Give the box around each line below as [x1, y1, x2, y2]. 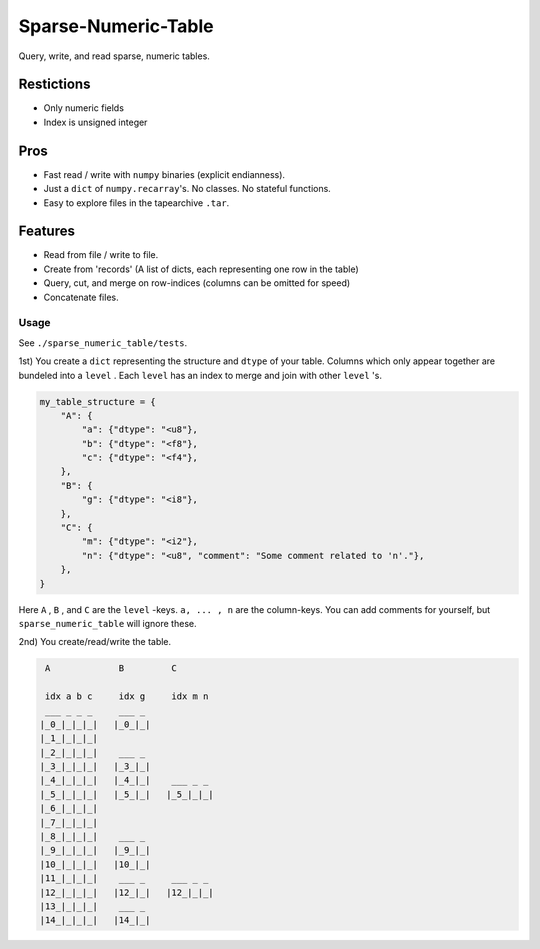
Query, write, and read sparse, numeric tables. [18, 50, 210, 62]
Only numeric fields [43, 102, 125, 114]
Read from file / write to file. [43, 249, 159, 261]
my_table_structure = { [39, 396, 157, 407]
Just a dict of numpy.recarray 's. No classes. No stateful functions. [43, 183, 332, 195]
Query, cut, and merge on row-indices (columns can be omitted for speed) [43, 277, 351, 289]
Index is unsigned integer [43, 116, 148, 128]
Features [18, 223, 75, 240]
